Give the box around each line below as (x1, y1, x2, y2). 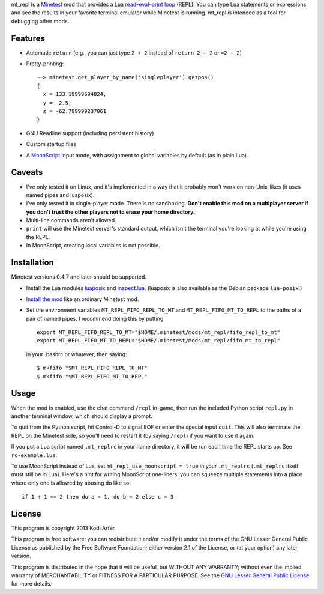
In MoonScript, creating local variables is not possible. (26, 242, 160, 249)
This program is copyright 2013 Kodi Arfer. (11, 524, 116, 532)
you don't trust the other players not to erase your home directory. (26, 208, 195, 216)
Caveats (11, 167, 43, 177)
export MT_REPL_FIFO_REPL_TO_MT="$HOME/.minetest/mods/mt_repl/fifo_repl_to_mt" (37, 329, 281, 336)
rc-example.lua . (11, 451, 58, 459)
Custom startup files (26, 141, 77, 148)
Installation (11, 258, 54, 268)
